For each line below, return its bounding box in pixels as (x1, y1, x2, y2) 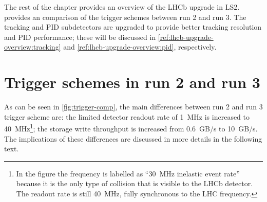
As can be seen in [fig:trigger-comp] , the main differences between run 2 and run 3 (4, 101, 263, 112)
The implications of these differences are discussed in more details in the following (4, 133, 262, 144)
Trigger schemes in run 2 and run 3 (4, 72, 260, 93)
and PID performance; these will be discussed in (4, 31, 156, 42)
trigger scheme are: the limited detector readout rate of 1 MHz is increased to (4, 111, 250, 122)
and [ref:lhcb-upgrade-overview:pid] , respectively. (63, 41, 217, 52)
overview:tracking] (4, 41, 61, 52)
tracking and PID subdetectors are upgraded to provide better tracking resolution (4, 21, 262, 32)
